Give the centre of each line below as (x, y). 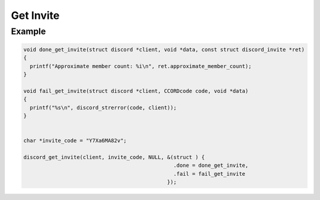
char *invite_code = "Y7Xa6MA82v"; (75, 141)
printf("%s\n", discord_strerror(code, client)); (103, 107)
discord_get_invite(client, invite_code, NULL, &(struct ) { (114, 157)
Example (28, 31)
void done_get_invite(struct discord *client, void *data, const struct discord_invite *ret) (164, 49)
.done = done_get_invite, (211, 165)
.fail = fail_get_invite (209, 174)
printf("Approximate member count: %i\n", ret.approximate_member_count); (141, 66)
